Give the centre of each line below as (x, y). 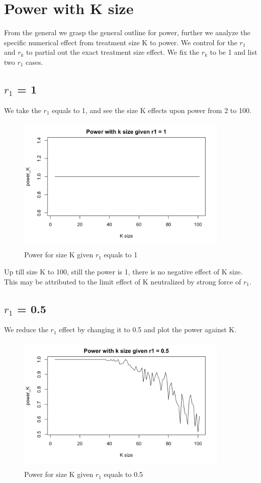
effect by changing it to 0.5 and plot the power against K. (148, 329)
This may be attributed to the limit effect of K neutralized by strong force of (123, 281)
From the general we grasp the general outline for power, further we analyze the (127, 32)
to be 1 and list (234, 52)
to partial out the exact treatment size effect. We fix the (113, 52)
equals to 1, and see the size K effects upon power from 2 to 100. (152, 110)
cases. (34, 62)
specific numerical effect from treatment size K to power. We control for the (121, 42)
